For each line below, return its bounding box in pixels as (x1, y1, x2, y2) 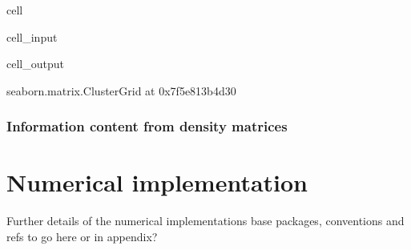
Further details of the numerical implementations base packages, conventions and (6, 212, 405, 229)
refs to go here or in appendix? (6, 228, 158, 244)
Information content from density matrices (6, 116, 288, 136)
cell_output (6, 55, 64, 72)
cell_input (6, 28, 58, 45)
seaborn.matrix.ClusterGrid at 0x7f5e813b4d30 (6, 82, 236, 99)
